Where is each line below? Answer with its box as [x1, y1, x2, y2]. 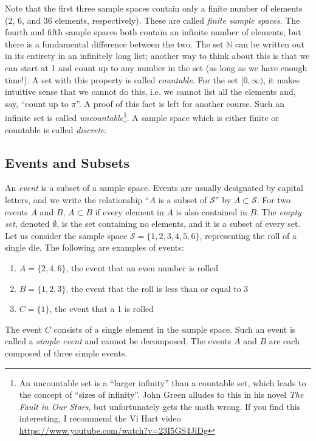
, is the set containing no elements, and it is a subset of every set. [57, 217, 301, 230]
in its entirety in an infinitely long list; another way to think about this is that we [5, 49, 310, 62]
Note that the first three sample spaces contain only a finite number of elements [5, 2, 303, 14]
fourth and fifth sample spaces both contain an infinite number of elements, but [5, 26, 301, 38]
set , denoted [5, 217, 50, 230]
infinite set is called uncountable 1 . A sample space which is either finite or [5, 109, 279, 123]
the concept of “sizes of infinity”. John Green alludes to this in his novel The [19, 388, 304, 401]
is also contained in [176, 205, 247, 218]
